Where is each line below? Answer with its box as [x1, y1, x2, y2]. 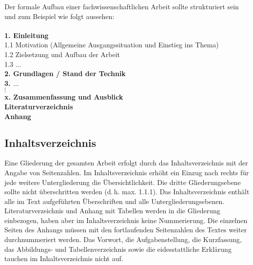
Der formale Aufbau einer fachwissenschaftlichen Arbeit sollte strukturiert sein [4, 1, 239, 11]
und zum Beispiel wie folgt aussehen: [4, 11, 115, 21]
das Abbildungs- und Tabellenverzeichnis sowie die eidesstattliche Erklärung [4, 244, 232, 254]
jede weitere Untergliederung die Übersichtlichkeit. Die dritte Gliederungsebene [4, 177, 241, 187]
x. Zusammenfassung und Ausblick [4, 92, 123, 102]
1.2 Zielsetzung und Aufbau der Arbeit [4, 49, 120, 59]
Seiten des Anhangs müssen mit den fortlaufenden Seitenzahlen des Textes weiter [4, 224, 247, 235]
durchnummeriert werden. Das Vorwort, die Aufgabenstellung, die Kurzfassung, [4, 234, 242, 245]
